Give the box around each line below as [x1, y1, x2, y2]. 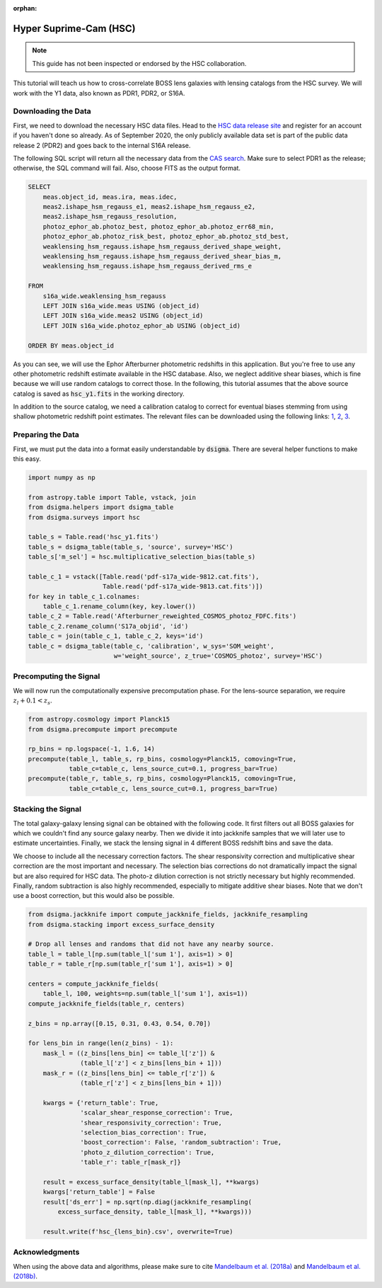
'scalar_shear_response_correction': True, [80, 1109, 233, 1117]
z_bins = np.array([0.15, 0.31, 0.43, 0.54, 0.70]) [28, 1020, 212, 1027]
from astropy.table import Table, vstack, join [28, 493, 196, 501]
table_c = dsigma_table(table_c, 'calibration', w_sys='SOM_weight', [28, 642, 274, 650]
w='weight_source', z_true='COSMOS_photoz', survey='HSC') [113, 652, 323, 660]
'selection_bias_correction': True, [80, 1128, 208, 1136]
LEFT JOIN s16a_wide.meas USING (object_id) [42, 302, 200, 309]
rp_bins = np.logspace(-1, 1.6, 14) [28, 745, 156, 753]
